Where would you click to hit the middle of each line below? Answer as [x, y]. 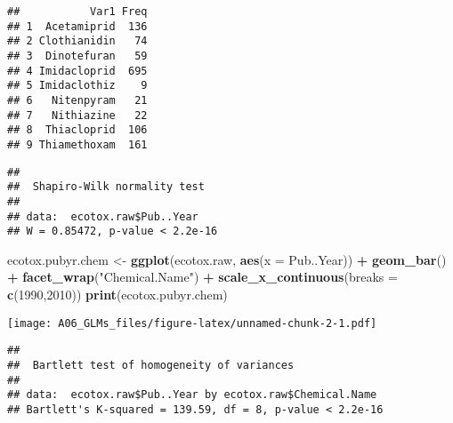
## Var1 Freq [77, 12]
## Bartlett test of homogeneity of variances [151, 365]
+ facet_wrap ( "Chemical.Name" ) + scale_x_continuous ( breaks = [202, 277]
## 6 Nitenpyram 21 [77, 100]
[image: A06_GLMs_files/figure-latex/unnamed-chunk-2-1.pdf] [192, 323]
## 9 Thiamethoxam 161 [77, 144]
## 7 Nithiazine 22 [77, 115]
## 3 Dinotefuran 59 [77, 56]
